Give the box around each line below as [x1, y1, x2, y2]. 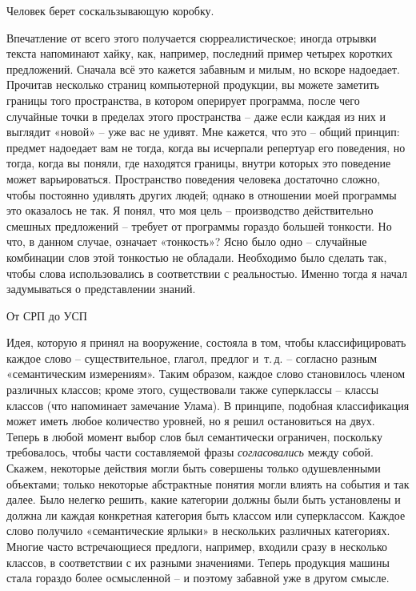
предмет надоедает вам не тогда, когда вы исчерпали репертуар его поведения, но [6, 139, 406, 155]
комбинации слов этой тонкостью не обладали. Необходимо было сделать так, [6, 248, 387, 265]
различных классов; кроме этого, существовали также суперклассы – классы [6, 381, 379, 398]
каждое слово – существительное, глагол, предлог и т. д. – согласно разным [6, 349, 378, 366]
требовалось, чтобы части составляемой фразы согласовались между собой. [6, 444, 374, 460]
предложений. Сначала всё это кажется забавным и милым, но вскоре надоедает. [6, 60, 400, 77]
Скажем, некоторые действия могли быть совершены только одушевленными [6, 460, 381, 476]
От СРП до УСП [6, 307, 87, 324]
